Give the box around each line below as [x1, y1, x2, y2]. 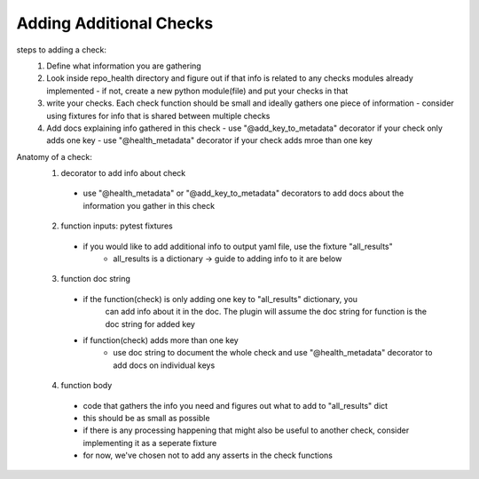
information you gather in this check [82, 200, 216, 211]
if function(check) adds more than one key [82, 334, 239, 346]
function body [60, 380, 113, 391]
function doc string [60, 274, 130, 284]
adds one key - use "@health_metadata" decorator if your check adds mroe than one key [46, 135, 373, 146]
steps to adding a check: [16, 44, 106, 55]
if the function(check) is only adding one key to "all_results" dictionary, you [82, 293, 358, 304]
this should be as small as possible [82, 412, 210, 423]
